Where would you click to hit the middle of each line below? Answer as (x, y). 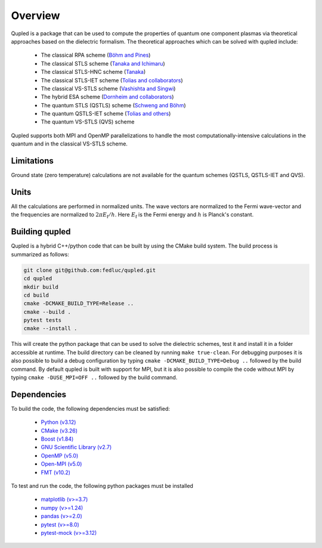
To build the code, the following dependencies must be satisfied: (90, 408)
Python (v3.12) (58, 422)
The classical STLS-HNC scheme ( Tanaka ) (93, 72)
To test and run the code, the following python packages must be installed (102, 486)
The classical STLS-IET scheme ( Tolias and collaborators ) (112, 80)
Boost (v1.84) (57, 439)
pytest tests (43, 320)
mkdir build (41, 287)
